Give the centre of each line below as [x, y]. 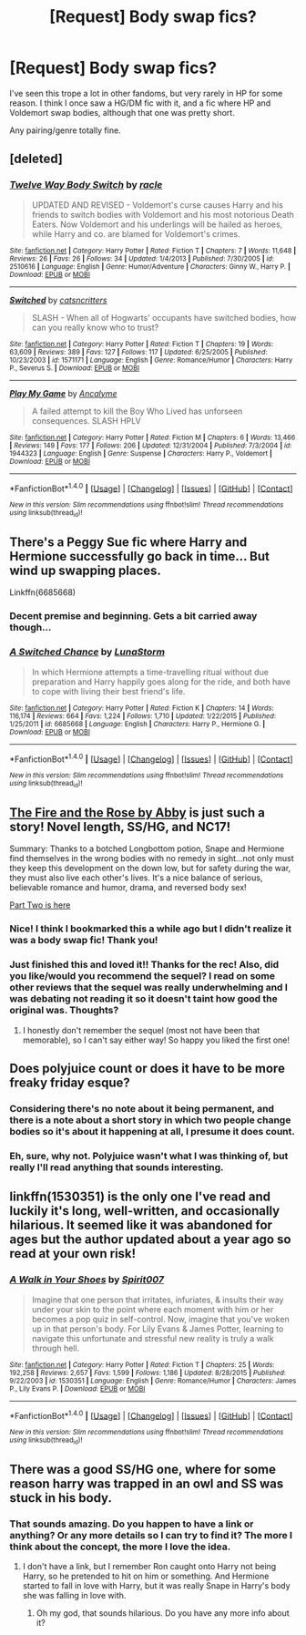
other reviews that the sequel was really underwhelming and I [149, 988]
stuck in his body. [61, 1498]
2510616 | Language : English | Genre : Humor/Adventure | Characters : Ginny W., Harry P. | [150, 266]
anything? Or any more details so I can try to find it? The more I [151, 1535]
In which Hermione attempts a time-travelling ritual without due [150, 672]
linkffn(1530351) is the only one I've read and [140, 1197]
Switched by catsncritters [58, 300]
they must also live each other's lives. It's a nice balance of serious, [136, 878]
